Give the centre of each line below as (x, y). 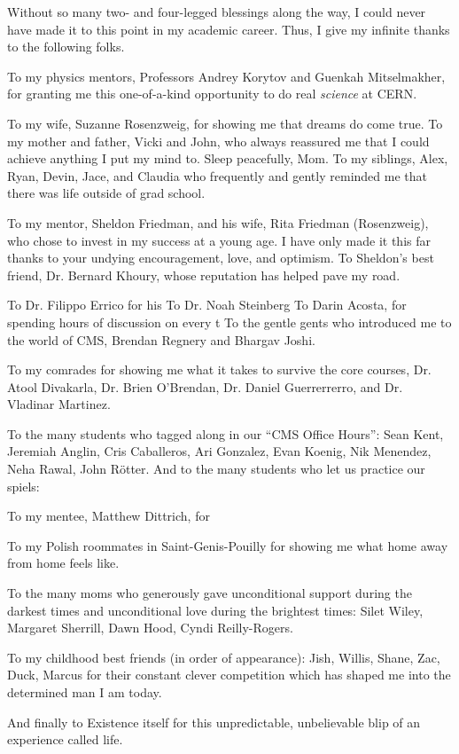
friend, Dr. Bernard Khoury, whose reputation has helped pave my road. (204, 275)
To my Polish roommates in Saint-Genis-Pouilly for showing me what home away (228, 545)
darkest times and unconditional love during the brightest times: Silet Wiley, (215, 610)
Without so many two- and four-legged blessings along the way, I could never (217, 12)
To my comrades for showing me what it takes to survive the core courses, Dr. (219, 369)
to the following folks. (66, 47)
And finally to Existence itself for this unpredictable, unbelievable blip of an (214, 722)
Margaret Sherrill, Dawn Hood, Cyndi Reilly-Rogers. (150, 628)
